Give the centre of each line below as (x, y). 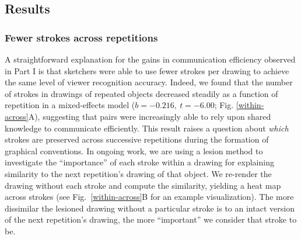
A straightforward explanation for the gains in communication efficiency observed (150, 59)
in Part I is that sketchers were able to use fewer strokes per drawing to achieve (147, 70)
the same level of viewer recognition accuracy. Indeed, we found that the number (149, 82)
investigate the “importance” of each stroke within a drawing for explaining (139, 162)
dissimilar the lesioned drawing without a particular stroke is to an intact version (150, 208)
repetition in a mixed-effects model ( (70, 105)
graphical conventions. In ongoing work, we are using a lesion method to (134, 150)
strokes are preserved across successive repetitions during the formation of (137, 139)
